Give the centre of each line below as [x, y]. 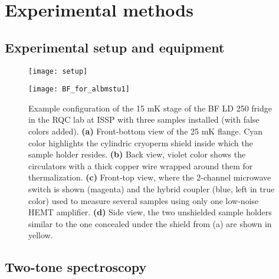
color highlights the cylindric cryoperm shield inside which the [141, 142]
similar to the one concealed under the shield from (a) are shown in [150, 223]
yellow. [41, 235]
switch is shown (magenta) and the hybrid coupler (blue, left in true [152, 189]
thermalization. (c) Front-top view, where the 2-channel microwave [150, 177]
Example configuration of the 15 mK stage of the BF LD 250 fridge [150, 108]
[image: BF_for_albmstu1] [79, 89]
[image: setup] [58, 71]
